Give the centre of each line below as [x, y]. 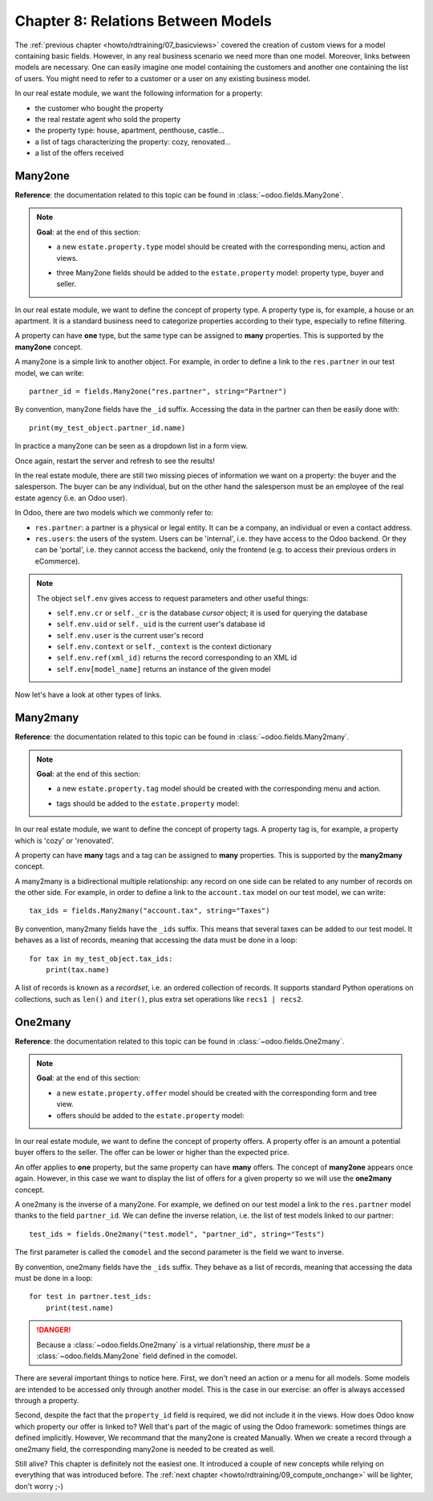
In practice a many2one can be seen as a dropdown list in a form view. [132, 446]
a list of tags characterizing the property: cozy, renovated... [133, 141]
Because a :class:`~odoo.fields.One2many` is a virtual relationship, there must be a [173, 1344]
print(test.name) [79, 1308]
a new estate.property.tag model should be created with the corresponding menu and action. [219, 789]
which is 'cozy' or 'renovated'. [65, 840]
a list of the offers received [79, 153]
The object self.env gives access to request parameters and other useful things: [172, 598]
